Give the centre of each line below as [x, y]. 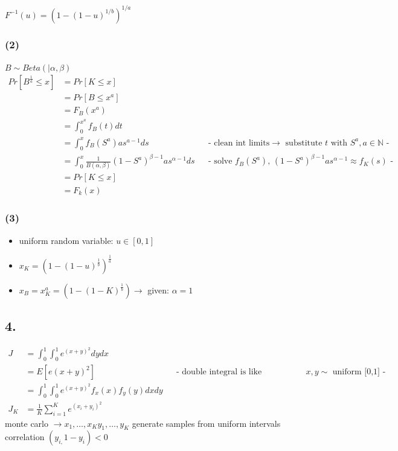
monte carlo [27, 423]
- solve [220, 162]
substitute [304, 143]
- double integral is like [219, 372]
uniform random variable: [66, 240]
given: [159, 289]
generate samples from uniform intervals [206, 423]
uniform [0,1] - [359, 372]
